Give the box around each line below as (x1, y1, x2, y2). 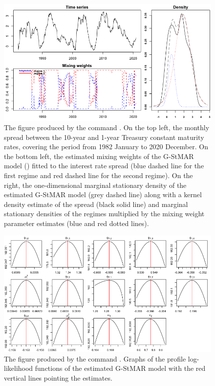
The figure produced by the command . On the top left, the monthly (4, 122, 210, 133)
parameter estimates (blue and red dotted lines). (4, 218, 149, 228)
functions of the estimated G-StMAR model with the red (35, 363, 206, 373)
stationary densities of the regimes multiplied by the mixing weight (4, 208, 205, 219)
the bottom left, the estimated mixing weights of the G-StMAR (4, 151, 194, 161)
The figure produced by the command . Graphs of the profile (4, 353, 186, 363)
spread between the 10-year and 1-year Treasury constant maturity (4, 132, 204, 142)
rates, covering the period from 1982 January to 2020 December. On (4, 141, 208, 152)
